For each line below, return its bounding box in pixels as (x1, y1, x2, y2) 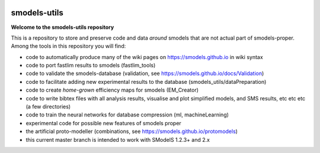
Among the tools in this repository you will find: (11, 43, 126, 50)
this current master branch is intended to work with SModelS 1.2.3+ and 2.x (25, 136, 210, 143)
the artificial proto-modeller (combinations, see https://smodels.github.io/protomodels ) (25, 128, 238, 135)
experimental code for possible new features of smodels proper (25, 119, 182, 126)
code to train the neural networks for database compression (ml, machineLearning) (25, 111, 229, 118)
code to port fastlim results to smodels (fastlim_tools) (25, 62, 156, 69)
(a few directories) (25, 103, 71, 110)
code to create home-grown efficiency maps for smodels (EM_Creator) (25, 86, 199, 94)
